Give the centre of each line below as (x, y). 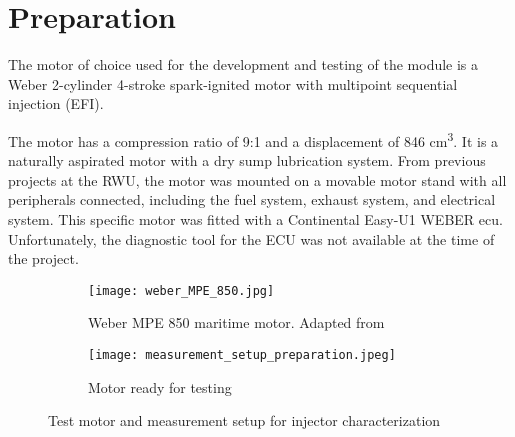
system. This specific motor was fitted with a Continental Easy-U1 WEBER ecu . (255, 218)
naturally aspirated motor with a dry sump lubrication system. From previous (247, 160)
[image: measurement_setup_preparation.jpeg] (242, 354)
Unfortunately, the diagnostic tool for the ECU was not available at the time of (251, 238)
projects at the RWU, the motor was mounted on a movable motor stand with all (257, 179)
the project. (43, 258)
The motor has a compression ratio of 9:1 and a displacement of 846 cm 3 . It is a (253, 139)
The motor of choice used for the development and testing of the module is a (243, 64)
